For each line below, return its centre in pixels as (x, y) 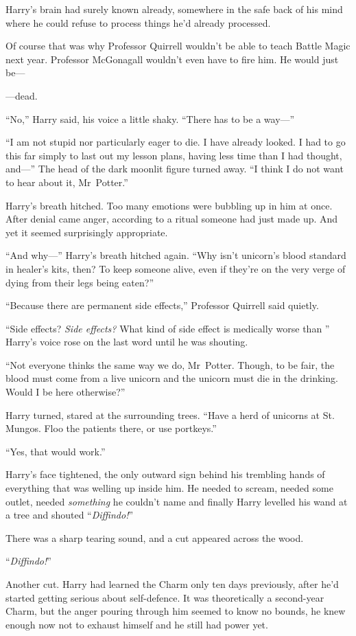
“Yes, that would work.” (56, 451)
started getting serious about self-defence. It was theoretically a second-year (165, 597)
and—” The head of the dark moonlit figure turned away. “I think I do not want (175, 169)
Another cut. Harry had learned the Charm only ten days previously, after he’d (172, 584)
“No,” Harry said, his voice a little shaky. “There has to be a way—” (150, 118)
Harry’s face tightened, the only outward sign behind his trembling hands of (165, 474)
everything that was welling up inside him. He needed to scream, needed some (169, 488)
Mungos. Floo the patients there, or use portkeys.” (111, 428)
